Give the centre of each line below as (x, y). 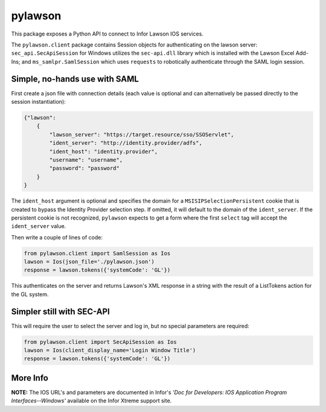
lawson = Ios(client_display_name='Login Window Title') (110, 350)
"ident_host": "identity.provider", (104, 151)
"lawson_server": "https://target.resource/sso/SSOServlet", (142, 135)
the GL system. (30, 294)
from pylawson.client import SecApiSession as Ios (101, 342)
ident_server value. (39, 226)
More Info (30, 378)
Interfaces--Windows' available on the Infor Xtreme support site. (91, 401)
